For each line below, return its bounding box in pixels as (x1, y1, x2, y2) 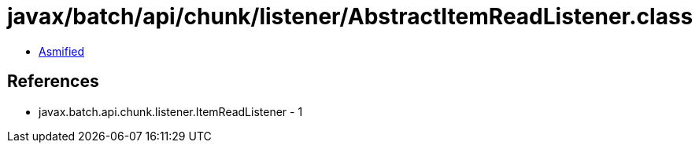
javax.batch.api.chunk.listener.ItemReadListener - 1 (39, 104, 303, 118)
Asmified (39, 44, 85, 58)
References (7, 71, 99, 92)
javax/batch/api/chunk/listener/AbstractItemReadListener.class (7, 3, 693, 30)
